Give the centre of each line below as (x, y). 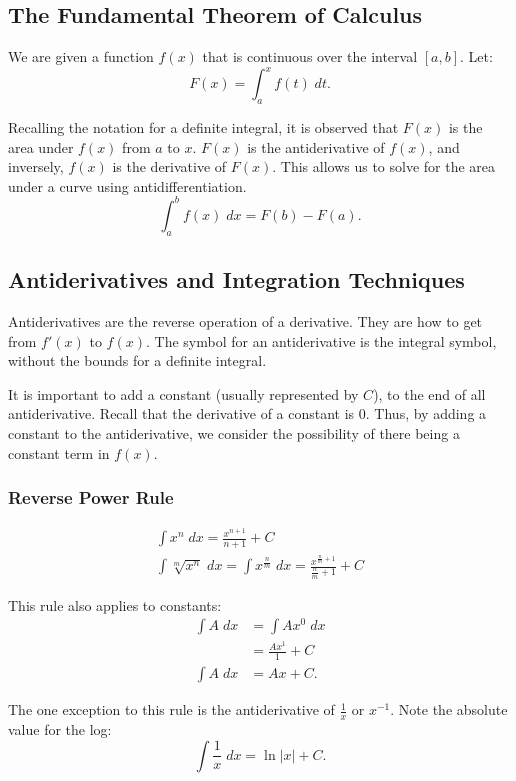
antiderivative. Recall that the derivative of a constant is (181, 413)
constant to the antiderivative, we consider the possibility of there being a (234, 432)
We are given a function (81, 56)
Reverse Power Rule (91, 497)
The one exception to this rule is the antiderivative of (171, 709)
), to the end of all (429, 393)
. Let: (476, 56)
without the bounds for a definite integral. (137, 360)
